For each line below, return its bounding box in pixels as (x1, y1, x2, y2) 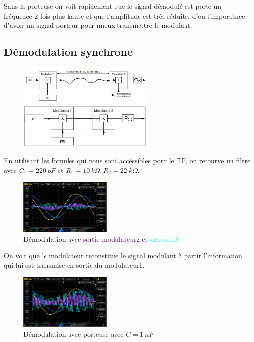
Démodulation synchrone (4, 44, 133, 59)
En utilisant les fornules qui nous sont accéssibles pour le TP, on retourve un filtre (4, 155, 251, 166)
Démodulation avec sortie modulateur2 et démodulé (23, 234, 179, 244)
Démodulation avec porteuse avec (23, 328, 124, 339)
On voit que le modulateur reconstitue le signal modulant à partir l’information (4, 250, 242, 260)
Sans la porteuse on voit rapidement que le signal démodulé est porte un (4, 1, 222, 11)
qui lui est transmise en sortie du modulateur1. (4, 260, 145, 270)
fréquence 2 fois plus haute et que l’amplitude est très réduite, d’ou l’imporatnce (4, 10, 245, 21)
